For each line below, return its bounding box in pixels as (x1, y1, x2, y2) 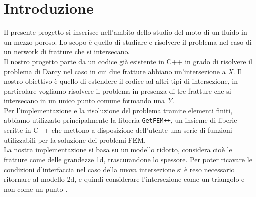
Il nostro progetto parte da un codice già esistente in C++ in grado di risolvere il (4, 56, 252, 66)
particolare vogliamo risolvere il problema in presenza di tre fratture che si (4, 85, 231, 96)
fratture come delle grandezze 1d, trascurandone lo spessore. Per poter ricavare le (4, 154, 252, 164)
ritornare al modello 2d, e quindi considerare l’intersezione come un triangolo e (4, 174, 245, 184)
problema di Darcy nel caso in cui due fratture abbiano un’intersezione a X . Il (4, 66, 242, 76)
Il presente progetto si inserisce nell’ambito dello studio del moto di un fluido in (4, 27, 247, 37)
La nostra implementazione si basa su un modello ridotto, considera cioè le (4, 144, 232, 155)
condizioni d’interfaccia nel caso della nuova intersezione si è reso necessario (4, 164, 235, 174)
